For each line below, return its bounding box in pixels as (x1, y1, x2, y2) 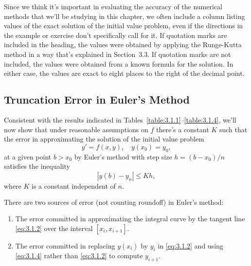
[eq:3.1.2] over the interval (15, 223, 93, 233)
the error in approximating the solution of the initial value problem (4, 134, 204, 144)
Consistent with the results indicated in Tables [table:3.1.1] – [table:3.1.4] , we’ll (4, 114, 236, 124)
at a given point (4, 151, 52, 161)
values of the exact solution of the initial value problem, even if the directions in (4, 20, 243, 31)
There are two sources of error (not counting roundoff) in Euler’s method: (4, 197, 224, 207)
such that (219, 124, 248, 134)
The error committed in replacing (15, 240, 115, 250)
